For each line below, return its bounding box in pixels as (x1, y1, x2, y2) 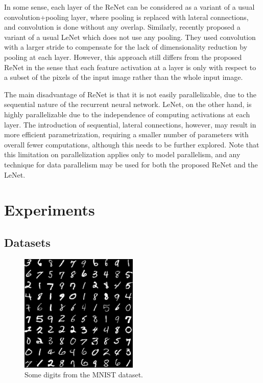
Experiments (4, 199, 95, 220)
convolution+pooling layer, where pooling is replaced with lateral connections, (4, 11, 249, 22)
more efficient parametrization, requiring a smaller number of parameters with (4, 129, 249, 140)
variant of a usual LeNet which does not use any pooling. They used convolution (4, 31, 256, 42)
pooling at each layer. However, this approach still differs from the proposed (4, 51, 242, 62)
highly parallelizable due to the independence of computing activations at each (4, 109, 250, 119)
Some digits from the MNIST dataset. (25, 369, 143, 380)
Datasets (4, 234, 51, 250)
